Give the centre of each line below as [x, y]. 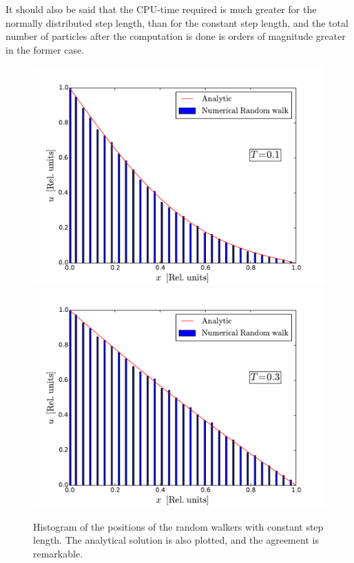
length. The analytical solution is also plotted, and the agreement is [176, 540]
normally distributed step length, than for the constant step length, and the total [177, 22]
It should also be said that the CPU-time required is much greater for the [161, 9]
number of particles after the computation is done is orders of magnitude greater [176, 36]
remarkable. [58, 553]
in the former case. [45, 49]
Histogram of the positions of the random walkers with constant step [178, 526]
